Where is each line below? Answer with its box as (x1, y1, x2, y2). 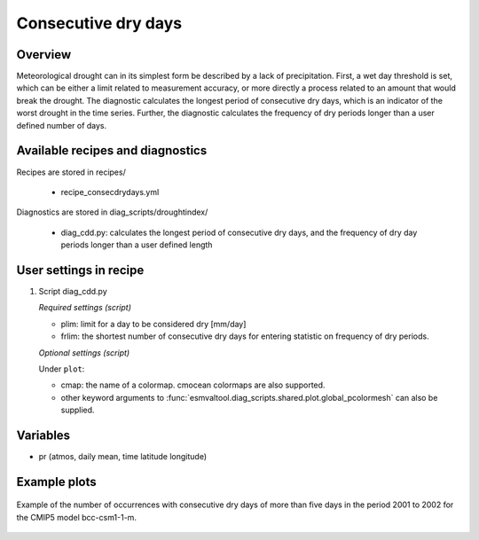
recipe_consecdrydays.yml (60, 186, 160, 197)
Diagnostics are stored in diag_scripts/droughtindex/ (16, 207, 208, 217)
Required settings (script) (38, 302, 132, 313)
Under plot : (38, 364, 85, 374)
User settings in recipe (16, 262, 145, 278)
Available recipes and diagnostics (16, 143, 208, 159)
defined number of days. (16, 120, 107, 130)
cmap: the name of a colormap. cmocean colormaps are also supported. (60, 380, 326, 390)
